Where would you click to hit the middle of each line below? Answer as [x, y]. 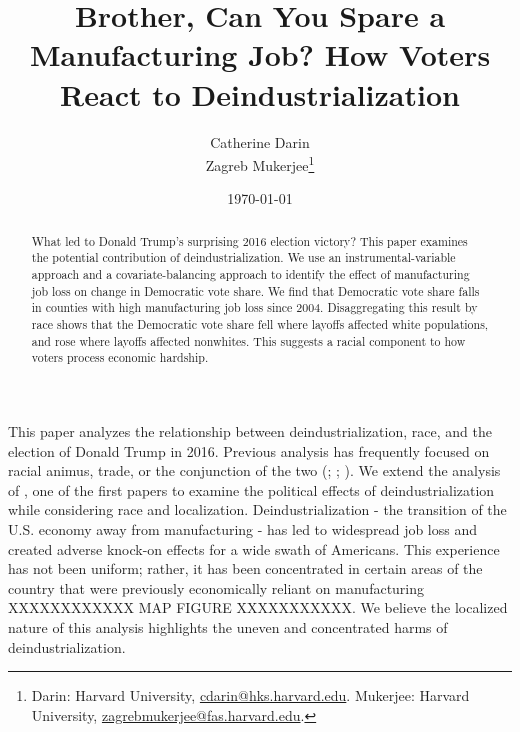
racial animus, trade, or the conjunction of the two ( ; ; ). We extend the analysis [254, 470]
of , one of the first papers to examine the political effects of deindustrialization [251, 489]
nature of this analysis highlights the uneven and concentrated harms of [228, 626]
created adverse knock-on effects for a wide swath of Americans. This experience [254, 548]
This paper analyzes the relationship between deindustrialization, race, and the [250, 430]
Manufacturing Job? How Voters [260, 54]
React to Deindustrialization [260, 93]
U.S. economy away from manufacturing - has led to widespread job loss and [243, 528]
